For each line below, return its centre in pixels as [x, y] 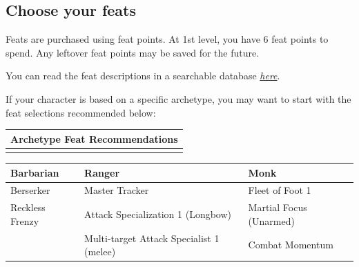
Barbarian [35, 172]
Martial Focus [278, 207]
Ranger [102, 172]
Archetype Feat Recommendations [94, 138]
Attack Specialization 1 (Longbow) [158, 214]
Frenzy [25, 220]
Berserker [30, 190]
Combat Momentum [291, 245]
